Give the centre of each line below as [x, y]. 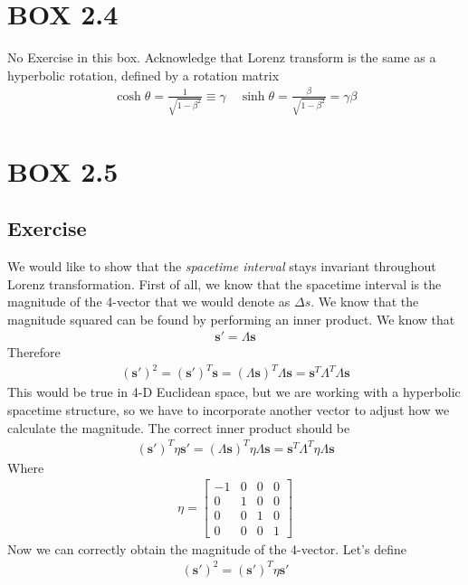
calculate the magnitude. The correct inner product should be [179, 427]
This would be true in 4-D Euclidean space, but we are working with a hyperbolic [234, 392]
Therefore [34, 352]
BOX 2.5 [63, 170]
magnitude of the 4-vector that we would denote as [149, 302]
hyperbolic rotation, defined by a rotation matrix [143, 75]
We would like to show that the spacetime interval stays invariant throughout [222, 265]
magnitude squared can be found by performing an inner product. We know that [231, 319]
